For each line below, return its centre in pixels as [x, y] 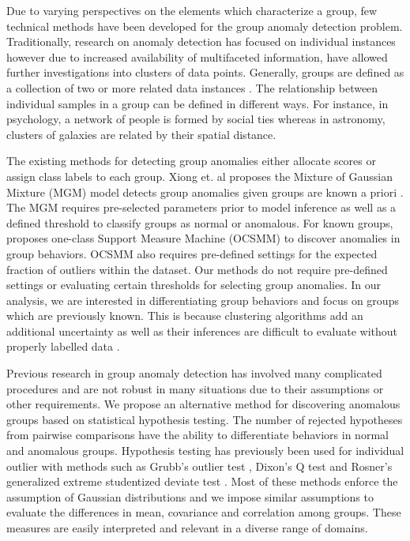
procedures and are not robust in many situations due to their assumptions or [195, 388]
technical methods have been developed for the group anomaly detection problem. [205, 26]
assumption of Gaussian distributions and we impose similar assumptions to [190, 496]
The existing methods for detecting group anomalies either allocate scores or [191, 161]
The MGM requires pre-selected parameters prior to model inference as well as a [201, 207]
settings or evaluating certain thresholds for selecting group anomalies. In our [194, 285]
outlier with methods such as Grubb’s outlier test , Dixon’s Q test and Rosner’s [199, 466]
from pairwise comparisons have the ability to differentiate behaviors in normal [197, 435]
